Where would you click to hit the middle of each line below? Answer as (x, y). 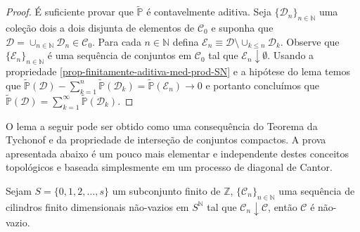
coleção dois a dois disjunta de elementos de (100, 28)
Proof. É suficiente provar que (70, 12)
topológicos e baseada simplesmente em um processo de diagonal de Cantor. (169, 167)
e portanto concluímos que (262, 85)
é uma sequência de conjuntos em (120, 55)
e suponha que (242, 28)
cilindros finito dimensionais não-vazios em (97, 206)
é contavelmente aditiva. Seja (209, 12)
